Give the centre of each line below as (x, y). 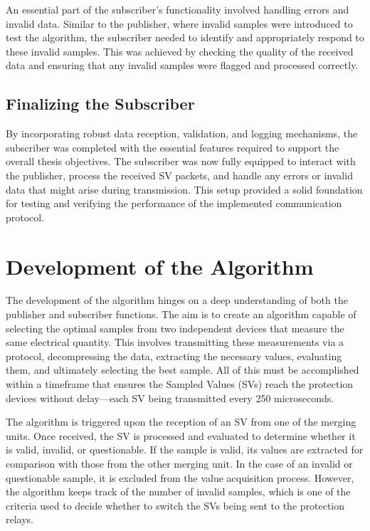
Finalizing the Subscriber (100, 104)
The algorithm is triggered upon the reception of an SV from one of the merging (181, 422)
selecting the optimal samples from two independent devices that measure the (175, 328)
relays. (20, 519)
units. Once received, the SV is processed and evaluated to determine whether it (181, 435)
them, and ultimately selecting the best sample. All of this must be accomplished (183, 370)
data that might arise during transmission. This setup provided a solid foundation (184, 189)
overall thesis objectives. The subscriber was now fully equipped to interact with (181, 161)
